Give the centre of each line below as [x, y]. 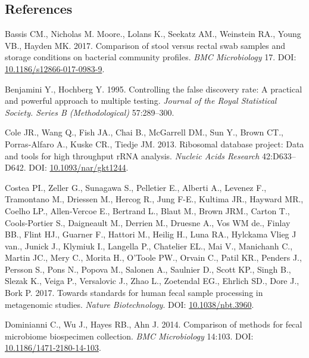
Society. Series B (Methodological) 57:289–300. [90, 112]
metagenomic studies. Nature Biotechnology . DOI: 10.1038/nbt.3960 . [129, 304]
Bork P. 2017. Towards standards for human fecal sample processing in [134, 293]
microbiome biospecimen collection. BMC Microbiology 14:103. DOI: [129, 336]
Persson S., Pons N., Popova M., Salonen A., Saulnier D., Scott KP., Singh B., [148, 269]
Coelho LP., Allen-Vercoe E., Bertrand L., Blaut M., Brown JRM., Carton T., [147, 210]
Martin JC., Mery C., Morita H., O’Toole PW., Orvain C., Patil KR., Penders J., [153, 257]
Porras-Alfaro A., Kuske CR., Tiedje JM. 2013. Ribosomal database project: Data [154, 143]
